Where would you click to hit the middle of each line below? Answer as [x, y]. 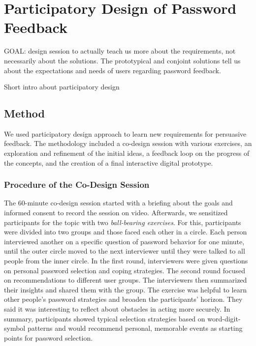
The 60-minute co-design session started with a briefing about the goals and [118, 203]
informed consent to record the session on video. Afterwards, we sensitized [116, 213]
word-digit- [224, 318]
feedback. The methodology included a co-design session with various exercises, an [128, 143]
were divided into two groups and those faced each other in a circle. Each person [126, 232]
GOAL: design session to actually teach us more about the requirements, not [120, 51]
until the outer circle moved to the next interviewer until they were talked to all [125, 251]
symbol [15, 328]
